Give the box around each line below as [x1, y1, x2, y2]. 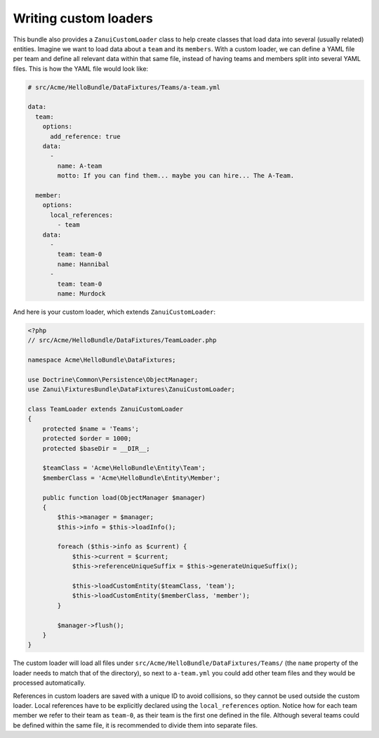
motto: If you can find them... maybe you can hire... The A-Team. [57, 172, 295, 180]
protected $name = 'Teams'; [42, 425, 140, 433]
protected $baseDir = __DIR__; [42, 444, 150, 452]
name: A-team [57, 162, 102, 170]
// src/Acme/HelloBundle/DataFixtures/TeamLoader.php [27, 336, 217, 344]
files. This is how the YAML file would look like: [13, 64, 149, 73]
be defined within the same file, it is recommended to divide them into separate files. [13, 720, 258, 730]
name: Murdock [57, 289, 106, 298]
